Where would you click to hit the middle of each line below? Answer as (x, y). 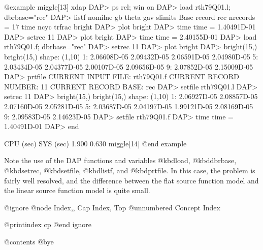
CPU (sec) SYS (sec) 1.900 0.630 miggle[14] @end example (95, 143)
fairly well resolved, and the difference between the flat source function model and (131, 180)
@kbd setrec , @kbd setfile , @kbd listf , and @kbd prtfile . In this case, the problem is (130, 170)
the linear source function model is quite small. (77, 190)
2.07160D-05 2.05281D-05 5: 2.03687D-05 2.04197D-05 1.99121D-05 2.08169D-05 (129, 106)
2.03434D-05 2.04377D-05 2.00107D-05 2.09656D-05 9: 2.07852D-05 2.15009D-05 (129, 66)
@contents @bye (29, 241)
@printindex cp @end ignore (48, 224)
